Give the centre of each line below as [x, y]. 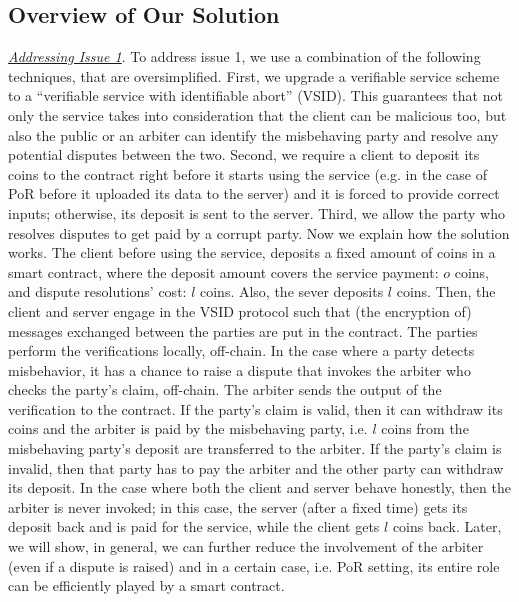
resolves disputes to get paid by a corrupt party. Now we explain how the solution [259, 232]
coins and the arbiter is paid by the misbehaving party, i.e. [188, 428]
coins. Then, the [446, 291]
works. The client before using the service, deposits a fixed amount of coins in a [252, 252]
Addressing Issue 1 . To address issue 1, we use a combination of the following [244, 56]
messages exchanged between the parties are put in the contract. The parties [243, 330]
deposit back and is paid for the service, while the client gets [194, 526]
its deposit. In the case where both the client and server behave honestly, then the [259, 487]
